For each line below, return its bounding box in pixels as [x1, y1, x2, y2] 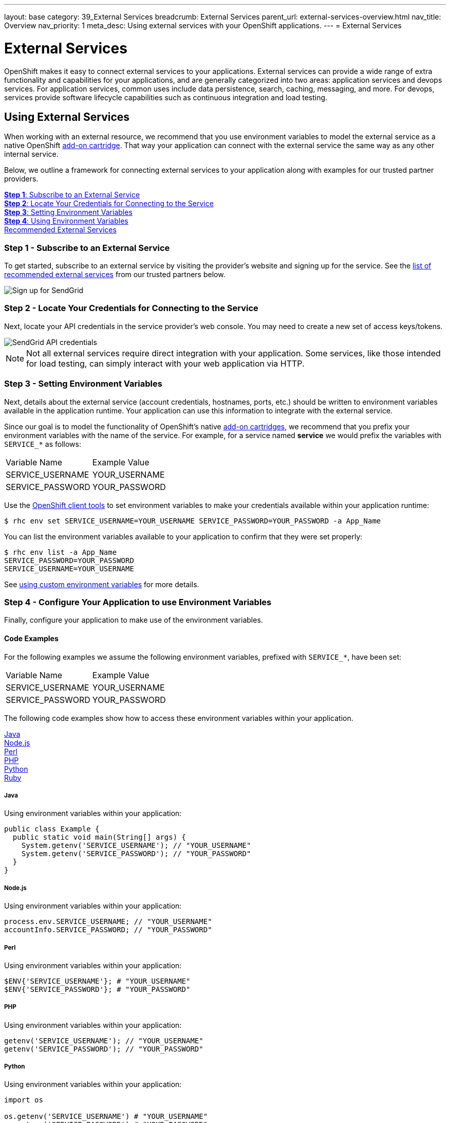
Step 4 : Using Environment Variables [4, 216, 128, 226]
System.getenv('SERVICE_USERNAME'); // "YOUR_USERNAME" [21, 841, 251, 850]
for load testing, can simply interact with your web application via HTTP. [26, 358, 305, 369]
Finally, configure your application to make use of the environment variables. [4, 615, 263, 625]
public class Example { [4, 825, 100, 834]
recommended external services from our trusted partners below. [4, 270, 226, 279]
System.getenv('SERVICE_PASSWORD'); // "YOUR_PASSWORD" [21, 849, 251, 858]
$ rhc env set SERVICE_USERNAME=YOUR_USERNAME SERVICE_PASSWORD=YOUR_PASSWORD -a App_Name [4, 516, 381, 525]
